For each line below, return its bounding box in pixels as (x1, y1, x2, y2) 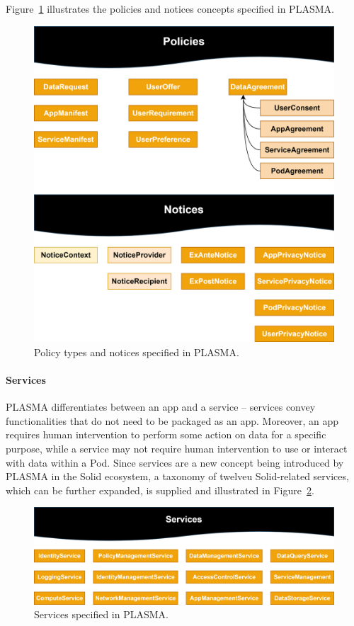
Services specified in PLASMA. (34, 607, 169, 622)
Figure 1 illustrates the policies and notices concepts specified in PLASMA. (6, 1, 334, 16)
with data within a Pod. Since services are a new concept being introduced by (6, 455, 344, 469)
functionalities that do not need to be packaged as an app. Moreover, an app (6, 413, 339, 428)
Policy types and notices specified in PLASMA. (34, 344, 239, 359)
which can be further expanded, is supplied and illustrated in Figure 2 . (6, 482, 314, 497)
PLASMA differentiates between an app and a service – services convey (6, 399, 316, 414)
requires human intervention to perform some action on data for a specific (6, 427, 326, 442)
